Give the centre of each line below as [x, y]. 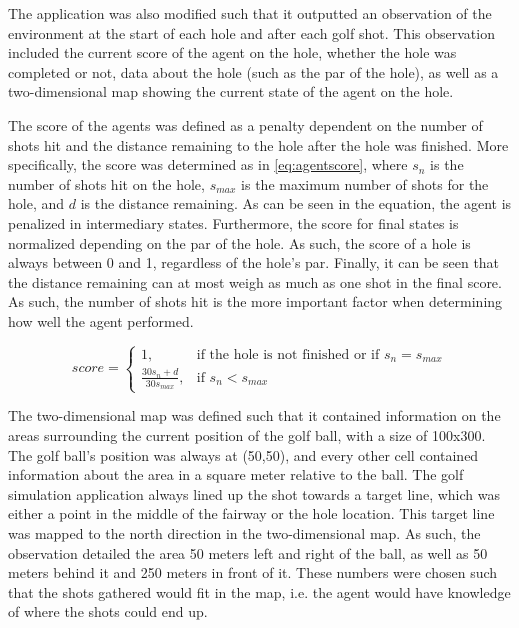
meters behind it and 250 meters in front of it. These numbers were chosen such [253, 572]
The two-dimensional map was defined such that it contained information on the [254, 415]
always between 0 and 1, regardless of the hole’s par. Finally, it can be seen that [254, 262]
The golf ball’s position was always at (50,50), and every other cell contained [243, 454]
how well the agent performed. [101, 320]
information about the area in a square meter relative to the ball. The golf [236, 474]
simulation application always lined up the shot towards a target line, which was [254, 493]
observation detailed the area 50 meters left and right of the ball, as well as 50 [248, 552]
